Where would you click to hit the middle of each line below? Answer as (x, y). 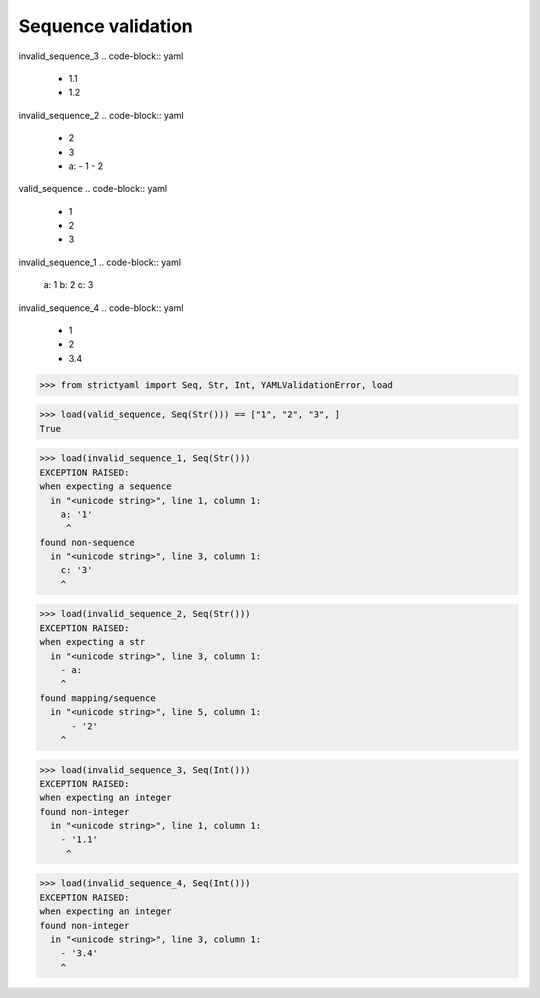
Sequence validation (106, 26)
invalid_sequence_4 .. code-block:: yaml (101, 307)
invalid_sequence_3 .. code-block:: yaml (101, 56)
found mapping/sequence (98, 698)
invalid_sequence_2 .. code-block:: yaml (101, 115)
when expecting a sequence (105, 486)
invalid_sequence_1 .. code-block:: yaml (100, 262)
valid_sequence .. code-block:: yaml (93, 189)
